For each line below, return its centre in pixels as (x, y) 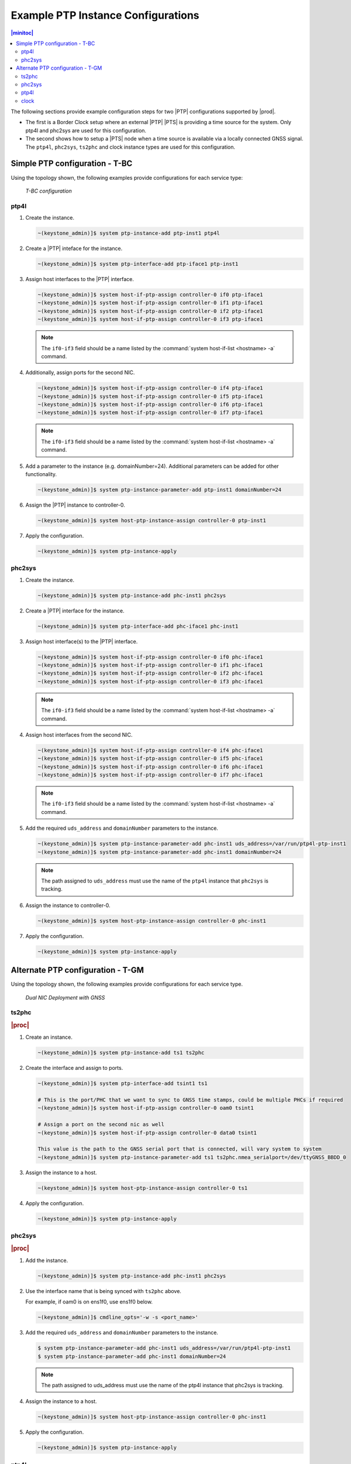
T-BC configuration (49, 191)
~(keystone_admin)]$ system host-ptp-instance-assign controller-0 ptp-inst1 (152, 520)
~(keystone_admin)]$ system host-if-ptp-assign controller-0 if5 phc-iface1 (150, 759)
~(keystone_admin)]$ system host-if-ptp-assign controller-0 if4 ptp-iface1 (150, 388)
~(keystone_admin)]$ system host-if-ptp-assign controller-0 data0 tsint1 (147, 1133)
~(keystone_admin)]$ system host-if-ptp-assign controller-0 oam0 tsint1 (146, 1108)
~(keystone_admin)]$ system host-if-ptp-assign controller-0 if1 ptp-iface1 (150, 303)
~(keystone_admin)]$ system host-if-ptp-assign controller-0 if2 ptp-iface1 (150, 311)
